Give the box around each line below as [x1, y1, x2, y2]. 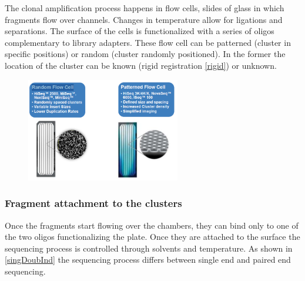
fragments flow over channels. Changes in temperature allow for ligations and [5, 13, 283, 25]
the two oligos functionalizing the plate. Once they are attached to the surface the [5, 230, 300, 243]
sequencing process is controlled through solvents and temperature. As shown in [5, 242, 293, 254]
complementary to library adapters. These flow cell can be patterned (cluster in [5, 36, 291, 48]
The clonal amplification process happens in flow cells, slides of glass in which [5, 2, 284, 14]
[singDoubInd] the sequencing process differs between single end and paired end [5, 253, 291, 266]
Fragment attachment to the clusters [5, 196, 182, 210]
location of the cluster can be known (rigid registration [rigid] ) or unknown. [5, 59, 277, 71]
